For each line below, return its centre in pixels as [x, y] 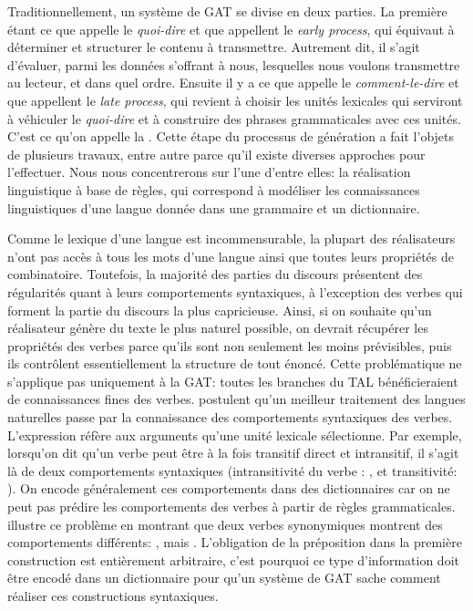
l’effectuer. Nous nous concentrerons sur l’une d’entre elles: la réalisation [209, 172]
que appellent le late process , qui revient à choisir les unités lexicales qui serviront [235, 100]
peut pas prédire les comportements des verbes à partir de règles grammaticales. [231, 507]
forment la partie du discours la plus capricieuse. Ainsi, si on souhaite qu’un [220, 310]
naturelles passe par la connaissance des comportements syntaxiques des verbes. [230, 417]
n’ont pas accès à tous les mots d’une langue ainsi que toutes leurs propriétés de [231, 256]
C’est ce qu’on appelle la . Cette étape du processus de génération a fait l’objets [231, 136]
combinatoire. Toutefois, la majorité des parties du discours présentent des [215, 274]
